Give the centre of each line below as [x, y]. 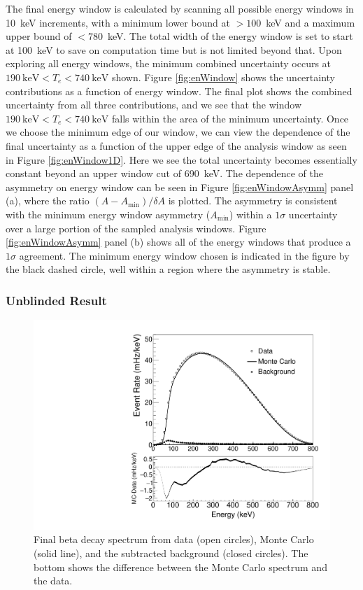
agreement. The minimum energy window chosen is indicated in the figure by [184, 255]
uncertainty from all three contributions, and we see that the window [154, 105]
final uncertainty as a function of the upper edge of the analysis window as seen [176, 145]
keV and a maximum [311, 22]
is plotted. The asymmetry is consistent [253, 201]
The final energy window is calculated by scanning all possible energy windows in [180, 8]
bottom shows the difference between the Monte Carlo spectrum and [180, 567]
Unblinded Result [56, 300]
